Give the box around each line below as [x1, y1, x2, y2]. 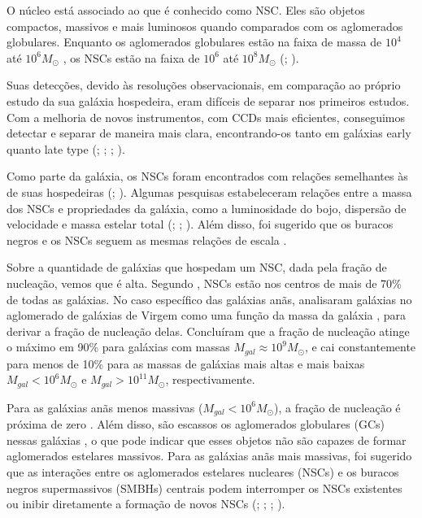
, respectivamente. [165, 371, 255, 388]
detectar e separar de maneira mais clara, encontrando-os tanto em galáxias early [7, 124, 411, 141]
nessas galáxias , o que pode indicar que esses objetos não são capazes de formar [7, 431, 407, 448]
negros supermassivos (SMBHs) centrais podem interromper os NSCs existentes [7, 479, 402, 496]
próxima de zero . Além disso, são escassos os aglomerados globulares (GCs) [7, 416, 385, 433]
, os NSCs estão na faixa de [63, 49, 200, 66]
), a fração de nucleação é [273, 398, 401, 416]
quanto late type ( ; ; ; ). [7, 140, 125, 157]
